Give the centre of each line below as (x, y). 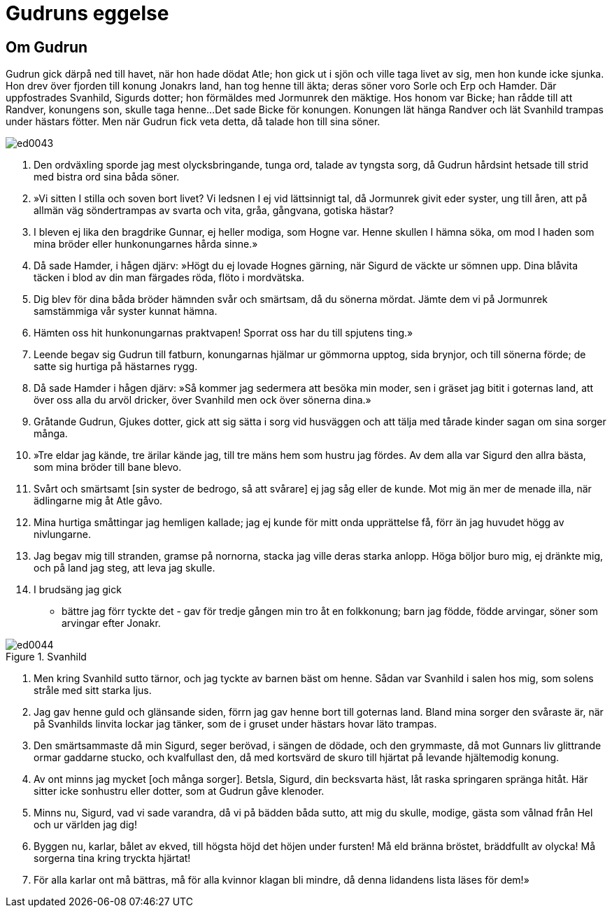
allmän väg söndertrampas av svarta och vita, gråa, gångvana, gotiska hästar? (214, 211)
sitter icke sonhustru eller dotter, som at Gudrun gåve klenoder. (179, 791)
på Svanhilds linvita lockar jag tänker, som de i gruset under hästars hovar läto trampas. (235, 724)
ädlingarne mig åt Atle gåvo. (98, 501)
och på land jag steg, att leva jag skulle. (124, 568)
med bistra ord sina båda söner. (107, 177)
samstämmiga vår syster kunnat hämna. (126, 311)
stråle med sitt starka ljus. (93, 691)
